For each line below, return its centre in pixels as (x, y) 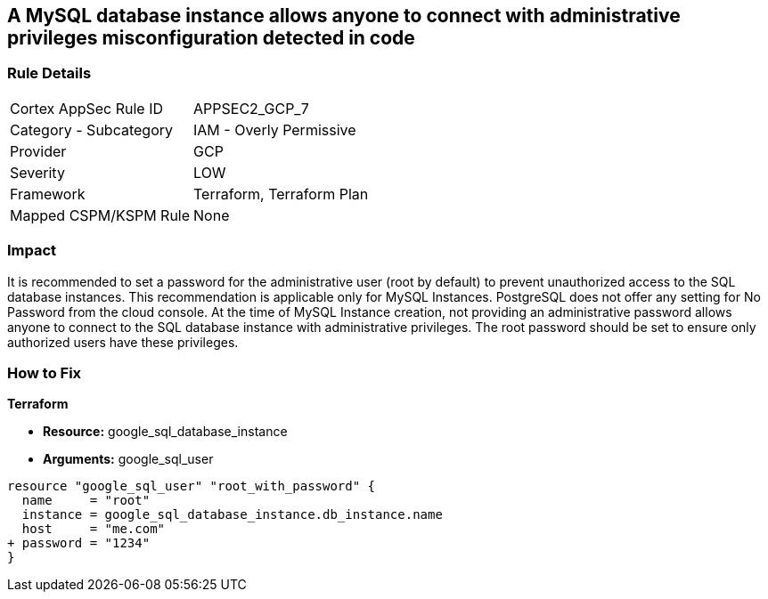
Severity (37, 172)
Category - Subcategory (91, 130)
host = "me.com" (94, 529)
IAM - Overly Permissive (275, 130)
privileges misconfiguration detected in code (211, 38)
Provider (38, 151)
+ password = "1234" (79, 543)
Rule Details (49, 73)
